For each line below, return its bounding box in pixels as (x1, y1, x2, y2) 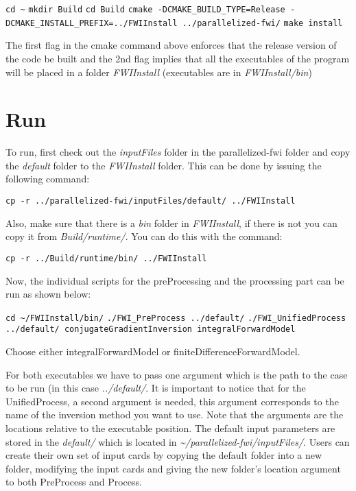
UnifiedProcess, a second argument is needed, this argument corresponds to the (5, 394, 339, 408)
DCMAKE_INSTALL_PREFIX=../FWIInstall (5, 18, 178, 28)
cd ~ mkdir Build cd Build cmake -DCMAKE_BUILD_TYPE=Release (5, 5, 285, 14)
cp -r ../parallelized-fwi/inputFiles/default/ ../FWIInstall (5, 196, 296, 206)
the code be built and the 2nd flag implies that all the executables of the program (5, 51, 350, 65)
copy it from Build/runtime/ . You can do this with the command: (5, 229, 283, 243)
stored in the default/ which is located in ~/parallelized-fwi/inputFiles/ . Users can (5, 434, 350, 448)
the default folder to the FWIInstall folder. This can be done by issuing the (5, 158, 322, 172)
